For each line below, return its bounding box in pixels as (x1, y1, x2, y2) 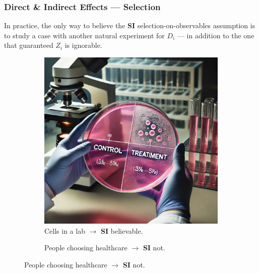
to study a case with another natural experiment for (4, 30, 165, 40)
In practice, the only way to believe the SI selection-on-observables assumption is (4, 20, 255, 31)
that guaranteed (4, 40, 53, 50)
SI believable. (101, 225, 143, 236)
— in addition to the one (177, 30, 254, 40)
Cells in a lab (44, 225, 85, 236)
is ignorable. (64, 40, 102, 50)
